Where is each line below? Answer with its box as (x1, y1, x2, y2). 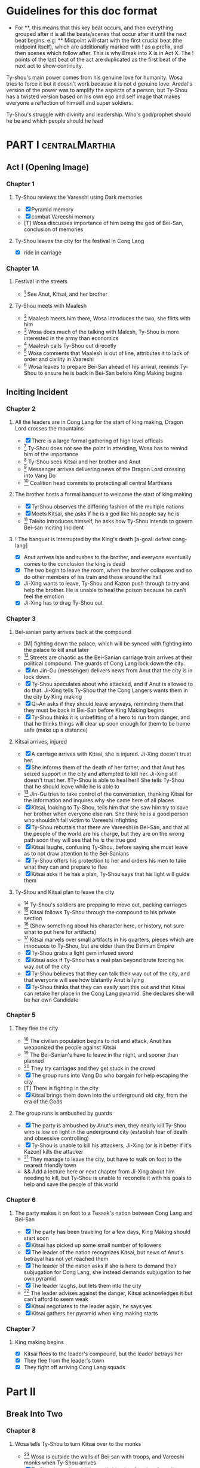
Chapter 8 (6, 1427, 36, 1435)
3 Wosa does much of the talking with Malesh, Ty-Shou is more (23, 327, 179, 336)
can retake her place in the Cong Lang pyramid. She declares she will (23, 990, 195, 997)
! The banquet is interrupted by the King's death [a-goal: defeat (14, 536, 171, 543)
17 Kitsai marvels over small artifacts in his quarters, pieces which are (23, 935, 194, 943)
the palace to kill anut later (23, 646, 90, 653)
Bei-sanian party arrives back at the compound (14, 628, 131, 635)
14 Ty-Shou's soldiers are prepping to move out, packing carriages (23, 900, 187, 908)
